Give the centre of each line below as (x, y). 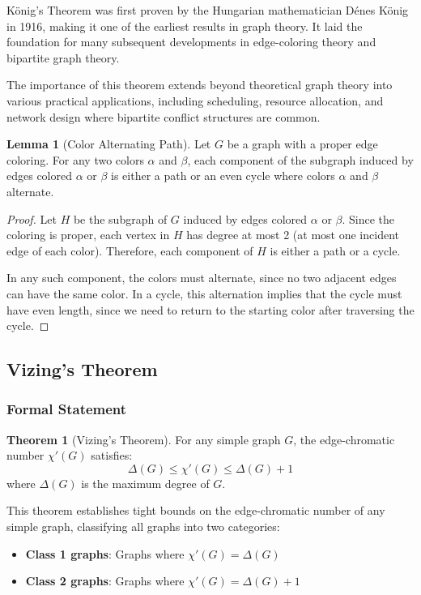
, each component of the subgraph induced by (300, 159)
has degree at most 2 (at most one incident (293, 235)
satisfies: (112, 455)
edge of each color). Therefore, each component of (130, 250)
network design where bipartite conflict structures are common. (164, 116)
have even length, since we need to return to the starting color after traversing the (210, 309)
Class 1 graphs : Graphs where (105, 553)
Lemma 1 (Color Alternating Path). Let (109, 144)
